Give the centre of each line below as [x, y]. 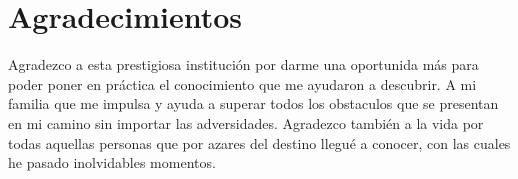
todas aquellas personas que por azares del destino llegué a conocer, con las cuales [259, 142]
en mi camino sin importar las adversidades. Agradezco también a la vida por [246, 122]
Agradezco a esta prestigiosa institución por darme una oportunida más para [243, 64]
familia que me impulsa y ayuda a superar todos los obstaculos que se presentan [253, 103]
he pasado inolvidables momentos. [112, 162]
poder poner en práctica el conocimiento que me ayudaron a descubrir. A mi [242, 83]
